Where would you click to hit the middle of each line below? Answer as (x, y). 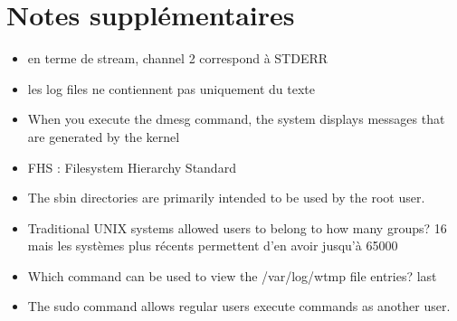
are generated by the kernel (104, 136)
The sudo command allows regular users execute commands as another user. (239, 306)
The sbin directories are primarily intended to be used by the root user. (226, 198)
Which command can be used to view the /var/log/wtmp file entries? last (232, 275)
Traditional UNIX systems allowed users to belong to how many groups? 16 (237, 227)
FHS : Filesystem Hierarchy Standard (132, 167)
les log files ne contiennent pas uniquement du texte (171, 88)
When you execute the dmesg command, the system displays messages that (236, 119)
